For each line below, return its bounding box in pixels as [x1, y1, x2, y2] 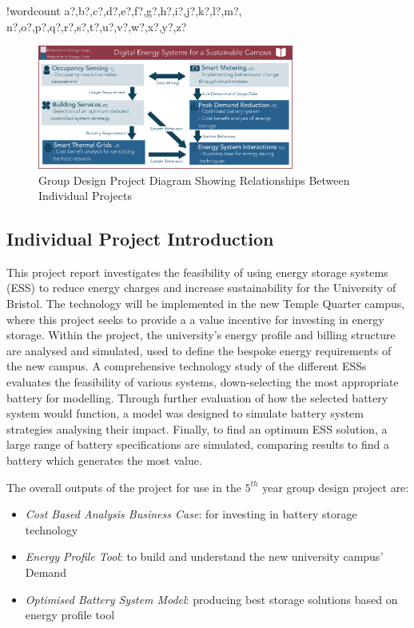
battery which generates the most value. [6, 452, 202, 469]
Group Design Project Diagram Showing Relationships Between [38, 171, 350, 188]
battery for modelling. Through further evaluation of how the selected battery [6, 389, 388, 406]
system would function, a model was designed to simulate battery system [6, 405, 364, 422]
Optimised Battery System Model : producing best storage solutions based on [25, 590, 398, 607]
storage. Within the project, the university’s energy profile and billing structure [6, 326, 396, 343]
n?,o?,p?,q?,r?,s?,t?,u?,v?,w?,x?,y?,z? [6, 18, 187, 34]
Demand [25, 563, 66, 580]
